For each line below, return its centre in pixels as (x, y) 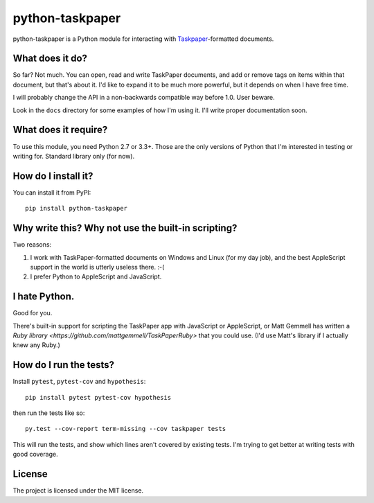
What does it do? (50, 59)
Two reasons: (32, 245)
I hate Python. (44, 297)
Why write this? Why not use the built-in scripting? (125, 228)
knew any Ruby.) (36, 345)
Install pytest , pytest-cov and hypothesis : (79, 382)
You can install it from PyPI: (52, 192)
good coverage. (35, 455)
